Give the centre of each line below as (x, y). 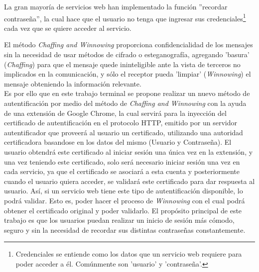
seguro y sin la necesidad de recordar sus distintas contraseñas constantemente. (125, 229)
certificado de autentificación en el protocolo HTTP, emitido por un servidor (121, 123)
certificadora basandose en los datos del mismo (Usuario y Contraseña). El (118, 142)
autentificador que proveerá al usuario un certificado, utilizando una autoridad (124, 132)
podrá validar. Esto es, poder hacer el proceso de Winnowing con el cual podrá (125, 200)
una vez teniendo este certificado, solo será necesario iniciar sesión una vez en (122, 161)
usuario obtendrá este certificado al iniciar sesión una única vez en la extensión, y (129, 151)
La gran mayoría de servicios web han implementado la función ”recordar (116, 6)
